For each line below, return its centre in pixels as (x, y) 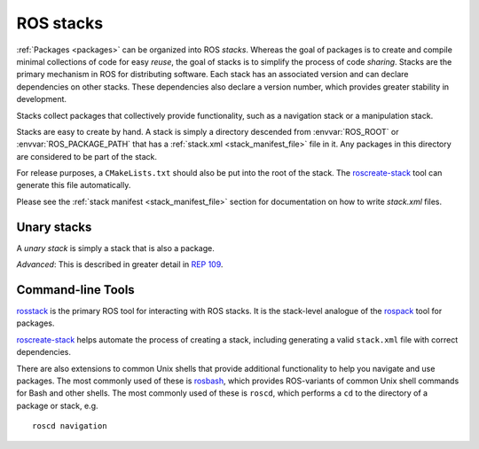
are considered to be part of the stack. (86, 156)
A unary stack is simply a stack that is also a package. (115, 248)
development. (41, 99)
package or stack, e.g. (57, 406)
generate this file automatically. (74, 185)
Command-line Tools (75, 290)
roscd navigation (70, 426)
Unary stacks (54, 227)
